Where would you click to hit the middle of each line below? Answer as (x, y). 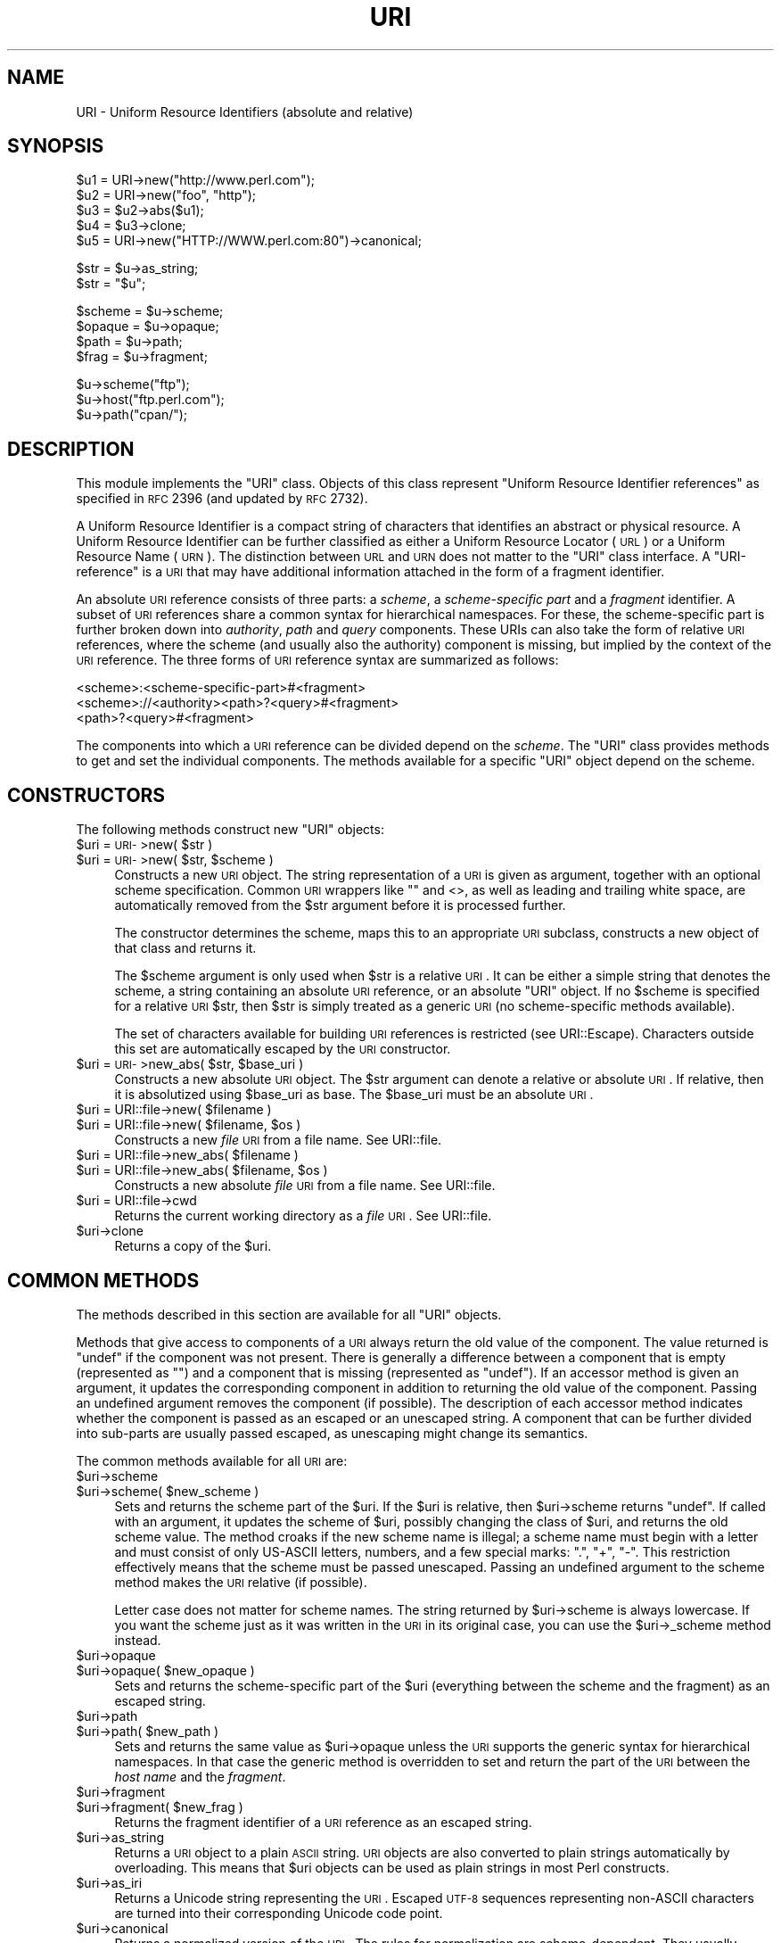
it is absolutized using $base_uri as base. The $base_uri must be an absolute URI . (354, 1095)
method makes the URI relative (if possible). (241, 1582)
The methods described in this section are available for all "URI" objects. (289, 1314)
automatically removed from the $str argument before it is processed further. (340, 905)
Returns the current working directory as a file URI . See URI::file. (303, 1216)
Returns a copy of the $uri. (193, 1246)
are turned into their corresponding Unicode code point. (279, 1913)
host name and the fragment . (200, 1776)
